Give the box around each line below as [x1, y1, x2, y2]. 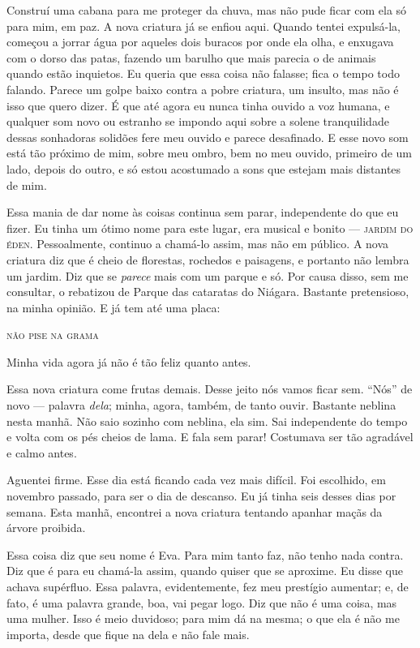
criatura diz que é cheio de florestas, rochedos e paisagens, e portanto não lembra [6, 251, 409, 268]
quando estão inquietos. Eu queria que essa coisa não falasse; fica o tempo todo [6, 65, 400, 82]
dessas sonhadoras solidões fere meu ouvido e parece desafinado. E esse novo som [6, 128, 409, 145]
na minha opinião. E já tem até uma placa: [6, 298, 221, 315]
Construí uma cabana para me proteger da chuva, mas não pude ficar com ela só [6, 2, 407, 18]
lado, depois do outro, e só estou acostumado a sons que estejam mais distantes [6, 160, 401, 177]
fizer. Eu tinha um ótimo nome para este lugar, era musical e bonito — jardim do [6, 219, 414, 236]
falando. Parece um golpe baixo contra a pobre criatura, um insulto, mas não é [6, 80, 399, 97]
